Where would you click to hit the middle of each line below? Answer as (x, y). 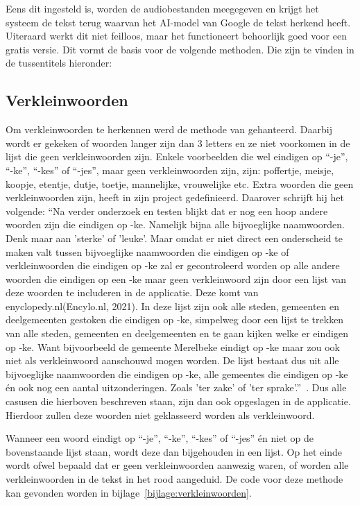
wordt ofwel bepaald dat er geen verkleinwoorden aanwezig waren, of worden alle (177, 465)
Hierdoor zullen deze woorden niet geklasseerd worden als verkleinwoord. (160, 414)
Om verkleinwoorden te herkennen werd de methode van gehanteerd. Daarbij (169, 129)
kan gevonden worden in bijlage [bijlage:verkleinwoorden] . (129, 492)
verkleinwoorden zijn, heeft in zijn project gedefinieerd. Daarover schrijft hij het (175, 197)
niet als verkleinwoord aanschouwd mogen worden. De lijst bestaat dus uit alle (172, 360)
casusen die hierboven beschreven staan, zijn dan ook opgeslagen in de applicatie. (178, 401)
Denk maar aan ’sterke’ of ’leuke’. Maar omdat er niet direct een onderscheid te (174, 238)
